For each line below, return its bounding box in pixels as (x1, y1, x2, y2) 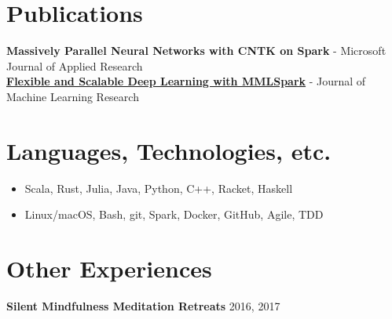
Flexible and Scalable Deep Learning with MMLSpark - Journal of (6, 73, 366, 89)
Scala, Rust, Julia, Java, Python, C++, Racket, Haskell (24, 179, 293, 196)
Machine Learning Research (6, 88, 139, 104)
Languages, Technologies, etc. (6, 134, 332, 166)
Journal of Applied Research (6, 57, 143, 74)
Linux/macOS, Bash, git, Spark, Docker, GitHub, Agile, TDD (24, 206, 324, 223)
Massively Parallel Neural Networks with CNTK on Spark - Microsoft (6, 42, 387, 59)
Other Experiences (6, 252, 212, 284)
